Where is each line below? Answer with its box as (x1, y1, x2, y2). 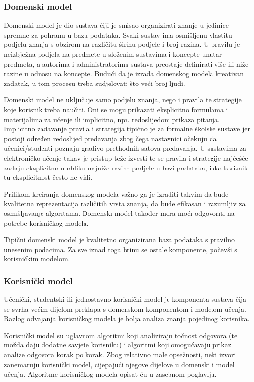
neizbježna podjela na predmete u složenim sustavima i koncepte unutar (4, 49, 222, 59)
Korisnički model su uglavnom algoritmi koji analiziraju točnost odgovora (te (4, 330, 238, 340)
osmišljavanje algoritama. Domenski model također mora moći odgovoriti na (4, 208, 235, 218)
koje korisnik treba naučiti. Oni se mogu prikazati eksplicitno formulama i (4, 104, 228, 114)
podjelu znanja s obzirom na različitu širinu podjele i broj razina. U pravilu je (4, 39, 240, 49)
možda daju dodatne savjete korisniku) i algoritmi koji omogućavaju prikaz (4, 340, 231, 350)
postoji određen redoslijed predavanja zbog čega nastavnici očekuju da (4, 133, 217, 143)
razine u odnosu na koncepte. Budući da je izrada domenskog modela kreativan (4, 68, 244, 79)
